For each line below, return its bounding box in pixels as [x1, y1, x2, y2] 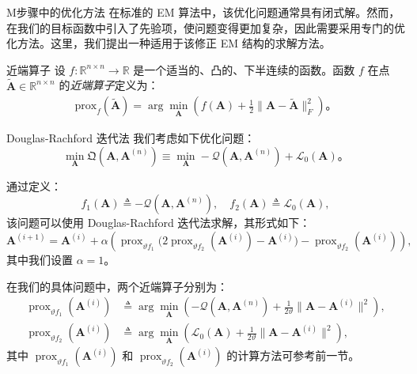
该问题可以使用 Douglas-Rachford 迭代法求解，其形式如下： [6, 214, 311, 231]
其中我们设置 [6, 251, 73, 267]
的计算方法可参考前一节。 [226, 347, 360, 364]
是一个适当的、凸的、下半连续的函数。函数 [133, 61, 355, 77]
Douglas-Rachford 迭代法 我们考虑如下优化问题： [6, 130, 256, 146]
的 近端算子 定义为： [59, 77, 159, 93]
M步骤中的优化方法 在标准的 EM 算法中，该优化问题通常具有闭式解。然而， [6, 4, 400, 20]
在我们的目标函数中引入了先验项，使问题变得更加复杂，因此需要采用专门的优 [6, 19, 405, 36]
